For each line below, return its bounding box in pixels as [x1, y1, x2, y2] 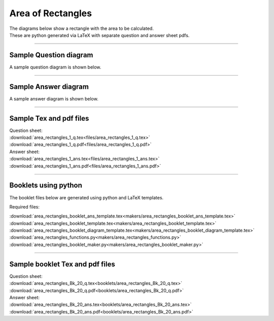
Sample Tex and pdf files [9, 114, 89, 123]
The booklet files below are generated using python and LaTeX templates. [9, 194, 164, 200]
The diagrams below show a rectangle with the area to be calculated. [9, 25, 154, 31]
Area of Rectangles [9, 8, 92, 19]
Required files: [9, 203, 40, 210]
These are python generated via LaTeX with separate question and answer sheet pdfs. [9, 32, 190, 38]
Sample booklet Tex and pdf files [9, 260, 115, 268]
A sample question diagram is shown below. [9, 64, 101, 70]
